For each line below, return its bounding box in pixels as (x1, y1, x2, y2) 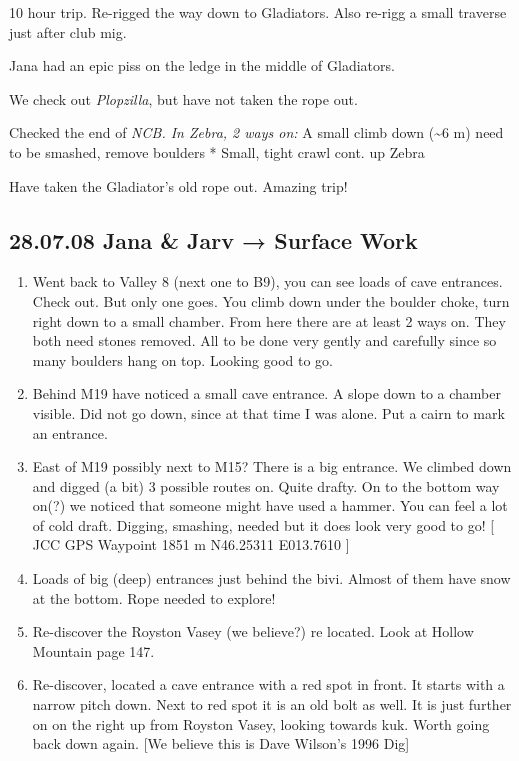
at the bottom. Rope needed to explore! (32, 587, 276, 608)
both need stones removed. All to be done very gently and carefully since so (32, 330, 497, 351)
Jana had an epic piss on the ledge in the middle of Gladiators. (9, 55, 395, 76)
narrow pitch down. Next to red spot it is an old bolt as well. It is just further (32, 694, 512, 715)
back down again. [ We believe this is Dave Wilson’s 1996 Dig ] (32, 733, 410, 754)
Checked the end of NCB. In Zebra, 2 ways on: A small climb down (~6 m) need (9, 122, 504, 143)
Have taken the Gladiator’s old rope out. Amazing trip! (9, 175, 348, 196)
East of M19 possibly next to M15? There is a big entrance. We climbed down (32, 456, 512, 477)
